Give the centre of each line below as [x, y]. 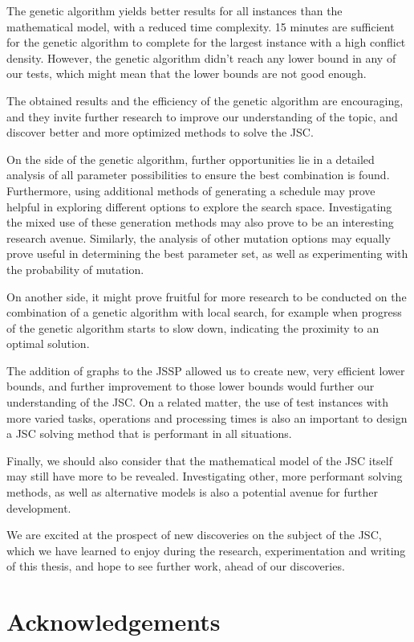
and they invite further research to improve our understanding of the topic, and [202, 116]
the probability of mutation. [75, 269]
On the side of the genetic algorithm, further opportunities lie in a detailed [191, 159]
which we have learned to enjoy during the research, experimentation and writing [206, 550]
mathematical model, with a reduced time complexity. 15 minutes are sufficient [201, 26]
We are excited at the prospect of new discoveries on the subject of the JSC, [194, 535]
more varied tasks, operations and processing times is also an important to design [207, 417]
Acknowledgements [114, 622]
